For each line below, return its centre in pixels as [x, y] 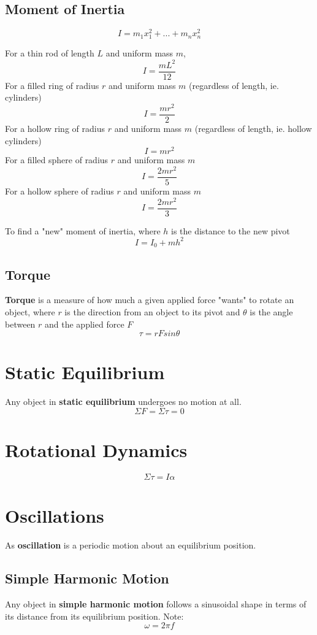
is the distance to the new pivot [231, 230]
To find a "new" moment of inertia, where [83, 230]
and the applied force [85, 324]
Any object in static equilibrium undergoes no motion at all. [123, 402]
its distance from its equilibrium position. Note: [94, 616]
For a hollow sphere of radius [59, 190]
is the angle [271, 312]
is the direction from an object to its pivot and [152, 312]
